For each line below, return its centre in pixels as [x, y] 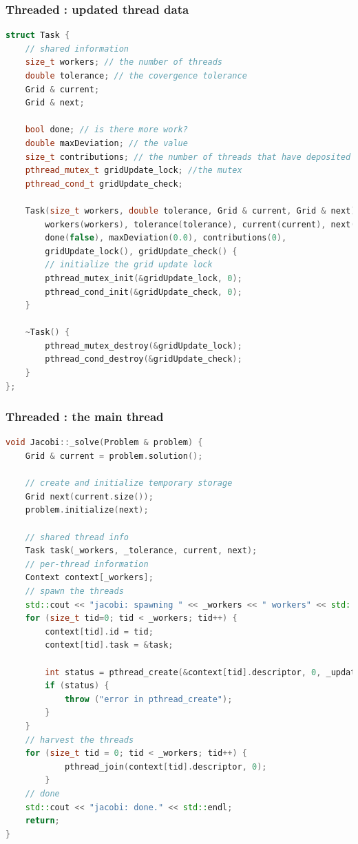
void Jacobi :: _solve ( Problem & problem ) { [104, 443]
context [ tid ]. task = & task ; [109, 645]
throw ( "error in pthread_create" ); [148, 699]
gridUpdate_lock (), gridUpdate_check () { [141, 251]
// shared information [77, 49]
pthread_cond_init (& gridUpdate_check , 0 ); [144, 292]
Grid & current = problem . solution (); [114, 456]
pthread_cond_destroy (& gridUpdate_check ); [144, 359]
